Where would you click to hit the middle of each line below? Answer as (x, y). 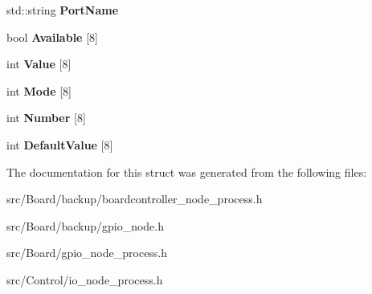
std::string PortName (63, 10)
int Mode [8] (39, 90)
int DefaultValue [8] (60, 144)
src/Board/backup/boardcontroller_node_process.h (135, 199)
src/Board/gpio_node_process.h (87, 253)
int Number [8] (46, 118)
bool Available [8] (52, 37)
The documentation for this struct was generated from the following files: (187, 171)
